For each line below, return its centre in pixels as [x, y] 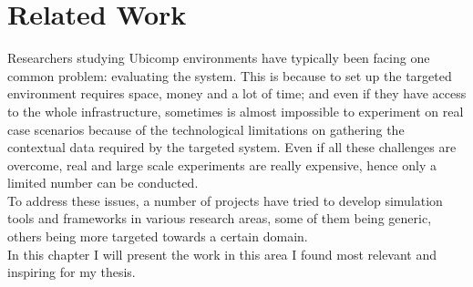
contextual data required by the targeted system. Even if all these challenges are [232, 147]
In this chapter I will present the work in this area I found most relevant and [222, 254]
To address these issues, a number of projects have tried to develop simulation [225, 200]
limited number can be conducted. [103, 183]
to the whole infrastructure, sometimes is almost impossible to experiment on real [236, 111]
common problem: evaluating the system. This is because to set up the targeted [230, 75]
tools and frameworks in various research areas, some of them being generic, [220, 218]
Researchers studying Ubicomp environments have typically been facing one [219, 58]
